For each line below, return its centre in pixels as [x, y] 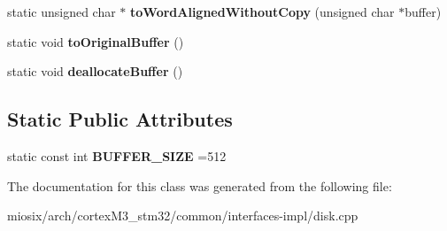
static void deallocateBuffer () [95, 71]
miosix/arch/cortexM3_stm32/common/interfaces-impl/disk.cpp [183, 216]
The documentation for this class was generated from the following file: [200, 185]
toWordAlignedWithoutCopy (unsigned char [262, 12]
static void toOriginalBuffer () [96, 41]
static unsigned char [62, 12]
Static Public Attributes [120, 119]
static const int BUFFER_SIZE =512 [117, 155]
